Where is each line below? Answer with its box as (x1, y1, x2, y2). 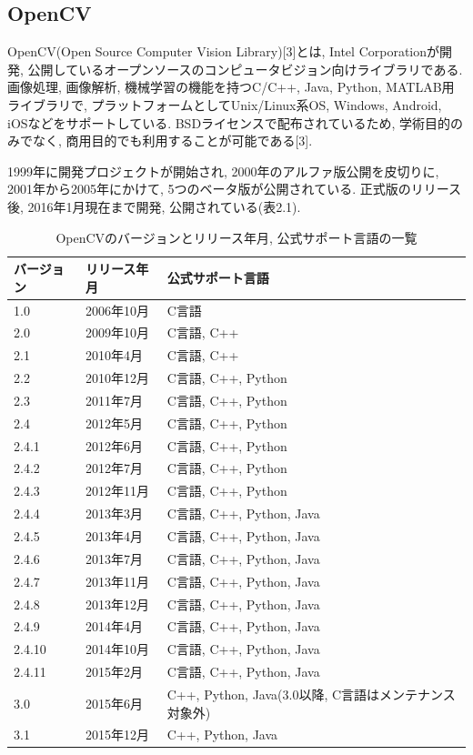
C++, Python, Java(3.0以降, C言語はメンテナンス (166, 684, 456, 703)
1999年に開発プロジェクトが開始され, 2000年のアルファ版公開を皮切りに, (7, 161, 439, 180)
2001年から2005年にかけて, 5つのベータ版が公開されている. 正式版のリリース (7, 179, 461, 198)
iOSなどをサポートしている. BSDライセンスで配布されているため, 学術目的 (7, 113, 450, 132)
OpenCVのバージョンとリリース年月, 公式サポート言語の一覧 (55, 227, 418, 247)
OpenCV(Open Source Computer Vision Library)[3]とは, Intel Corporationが (7, 42, 440, 61)
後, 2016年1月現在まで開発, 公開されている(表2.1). (7, 196, 301, 216)
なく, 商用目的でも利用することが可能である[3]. (32, 131, 313, 150)
